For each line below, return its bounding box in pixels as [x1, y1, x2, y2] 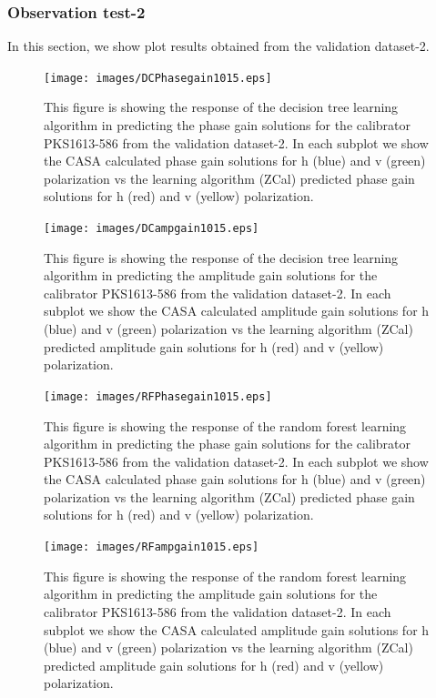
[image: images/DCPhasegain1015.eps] [44, 71, 272, 85]
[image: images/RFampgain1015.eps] [44, 541, 259, 554]
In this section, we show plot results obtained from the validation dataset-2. [7, 36, 430, 56]
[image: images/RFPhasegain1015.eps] [44, 389, 272, 403]
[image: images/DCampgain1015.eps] [44, 222, 259, 236]
